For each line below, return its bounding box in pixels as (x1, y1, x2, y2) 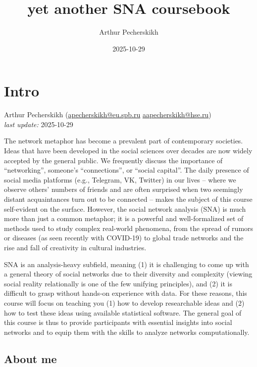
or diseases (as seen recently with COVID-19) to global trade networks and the (4, 232, 244, 243)
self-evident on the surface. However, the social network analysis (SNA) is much (4, 203, 246, 214)
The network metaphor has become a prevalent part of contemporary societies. (4, 136, 243, 146)
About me (4, 351, 57, 366)
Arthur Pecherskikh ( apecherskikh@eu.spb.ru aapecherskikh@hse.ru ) (4, 109, 211, 120)
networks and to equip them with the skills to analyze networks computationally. (4, 326, 250, 337)
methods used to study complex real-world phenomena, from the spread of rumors (4, 223, 254, 233)
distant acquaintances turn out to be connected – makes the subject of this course (4, 194, 253, 204)
